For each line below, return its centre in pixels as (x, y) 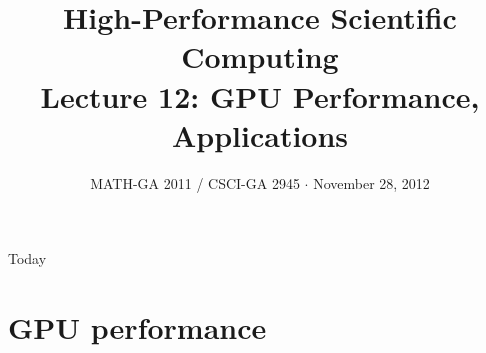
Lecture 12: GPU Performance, (260, 95)
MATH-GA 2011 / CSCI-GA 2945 (195, 182)
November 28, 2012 (371, 182)
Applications (260, 134)
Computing (260, 56)
